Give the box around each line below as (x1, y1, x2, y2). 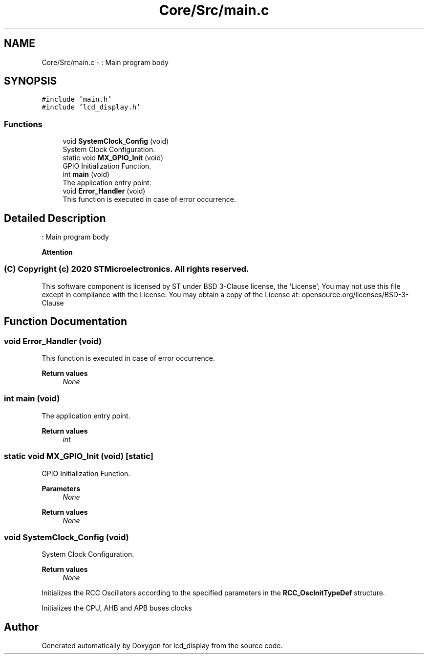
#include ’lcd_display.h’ (42, 103, 141, 111)
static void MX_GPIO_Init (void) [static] (4, 451, 153, 461)
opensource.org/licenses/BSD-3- (301, 290, 409, 299)
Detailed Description (4, 212, 106, 224)
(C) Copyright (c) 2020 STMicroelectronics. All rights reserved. (4, 264, 249, 274)
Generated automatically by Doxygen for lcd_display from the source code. (42, 641, 283, 650)
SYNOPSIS (4, 75, 57, 88)
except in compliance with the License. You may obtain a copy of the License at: (42, 290, 300, 299)
